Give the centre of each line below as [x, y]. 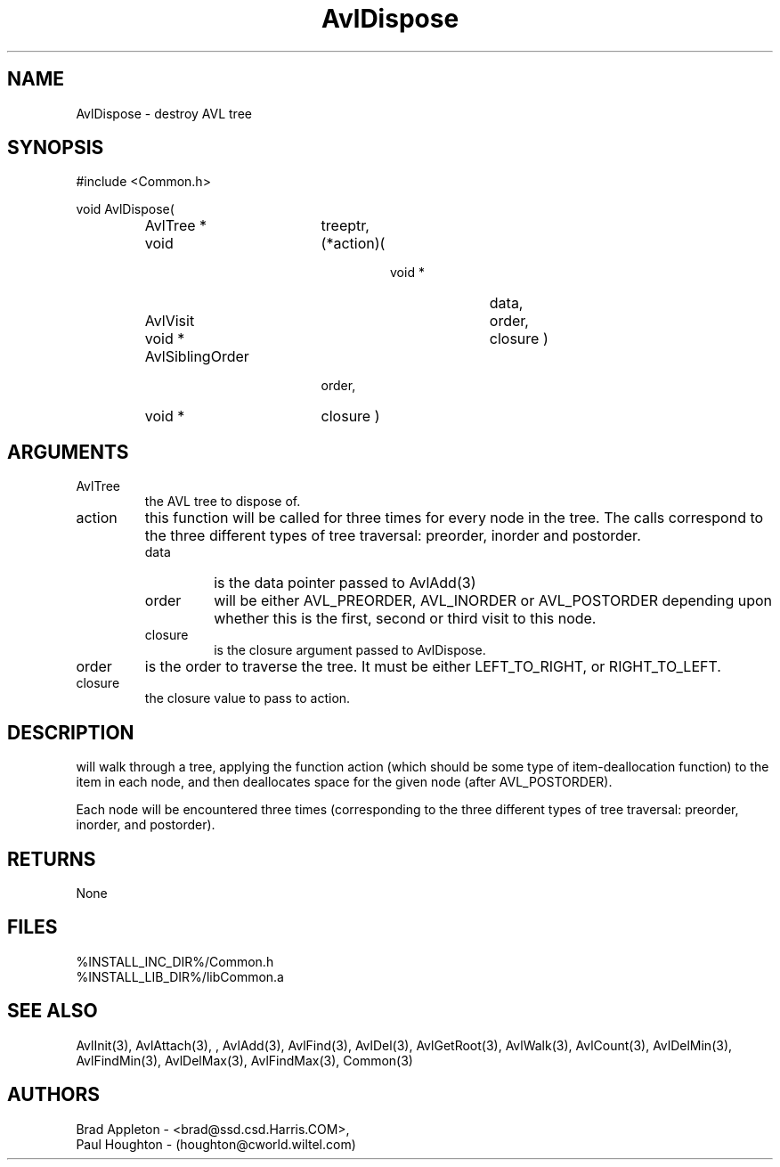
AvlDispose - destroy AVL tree [164, 113]
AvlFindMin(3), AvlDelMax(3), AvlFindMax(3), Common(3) [244, 1060]
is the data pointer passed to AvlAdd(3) [345, 583]
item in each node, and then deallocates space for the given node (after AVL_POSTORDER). [344, 782]
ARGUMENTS [68, 452]
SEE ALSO [53, 1011]
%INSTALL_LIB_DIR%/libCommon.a [180, 976]
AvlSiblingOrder [197, 357]
